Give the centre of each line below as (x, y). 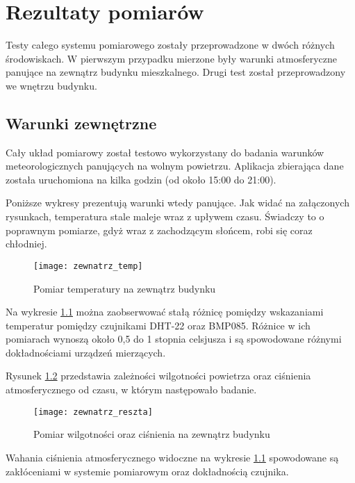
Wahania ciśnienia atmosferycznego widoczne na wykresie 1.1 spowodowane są (172, 457)
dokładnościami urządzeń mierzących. (86, 352)
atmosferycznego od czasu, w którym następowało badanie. (131, 390)
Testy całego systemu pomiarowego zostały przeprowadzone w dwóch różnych (170, 45)
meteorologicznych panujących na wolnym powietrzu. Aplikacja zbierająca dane (175, 166)
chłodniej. (26, 244)
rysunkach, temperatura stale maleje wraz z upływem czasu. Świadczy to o (165, 216)
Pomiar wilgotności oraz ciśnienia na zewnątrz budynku (152, 434)
